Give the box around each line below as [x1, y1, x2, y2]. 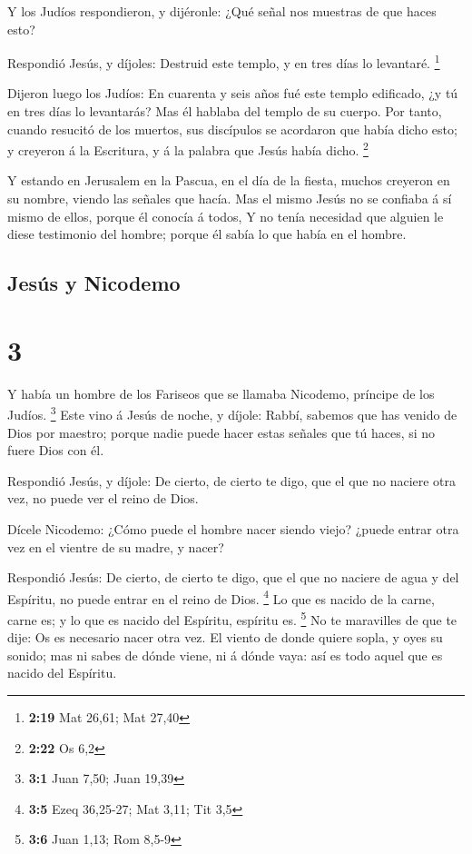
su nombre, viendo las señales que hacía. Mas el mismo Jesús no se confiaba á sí [7, 189, 452, 208]
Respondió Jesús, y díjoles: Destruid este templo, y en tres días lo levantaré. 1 [7, 51, 440, 72]
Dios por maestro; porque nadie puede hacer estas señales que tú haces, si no [7, 422, 436, 442]
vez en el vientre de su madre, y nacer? [7, 537, 224, 556]
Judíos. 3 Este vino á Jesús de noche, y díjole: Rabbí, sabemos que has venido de [7, 402, 457, 423]
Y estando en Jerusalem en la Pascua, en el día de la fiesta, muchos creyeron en [7, 171, 450, 190]
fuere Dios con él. [7, 441, 104, 460]
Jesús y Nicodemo [7, 269, 181, 297]
